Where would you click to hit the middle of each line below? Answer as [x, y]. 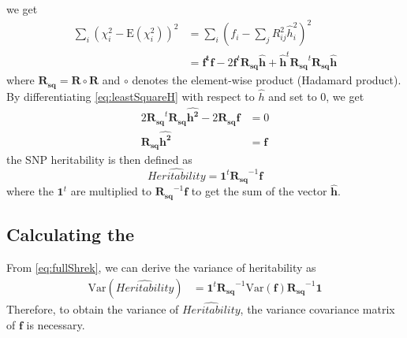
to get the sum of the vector [259, 191]
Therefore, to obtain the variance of [93, 308]
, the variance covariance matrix [317, 308]
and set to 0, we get [316, 96]
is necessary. [56, 324]
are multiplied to [111, 191]
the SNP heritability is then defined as [99, 159]
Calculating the [70, 234]
